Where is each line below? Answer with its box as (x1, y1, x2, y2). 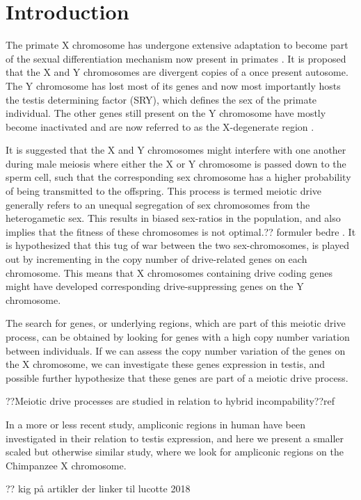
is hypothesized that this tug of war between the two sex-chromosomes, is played (6, 238, 350, 252)
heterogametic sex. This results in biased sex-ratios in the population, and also (6, 211, 341, 225)
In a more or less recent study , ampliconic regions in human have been (6, 417, 305, 431)
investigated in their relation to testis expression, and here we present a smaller (6, 430, 344, 445)
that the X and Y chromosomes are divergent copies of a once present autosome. (6, 65, 348, 79)
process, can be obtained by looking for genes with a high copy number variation (6, 330, 350, 344)
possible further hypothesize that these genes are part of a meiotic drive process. (6, 370, 348, 385)
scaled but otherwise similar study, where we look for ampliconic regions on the (6, 444, 344, 459)
